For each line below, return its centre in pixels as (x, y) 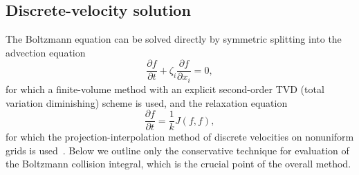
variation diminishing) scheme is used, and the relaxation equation (147, 102)
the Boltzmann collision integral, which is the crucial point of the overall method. (178, 164)
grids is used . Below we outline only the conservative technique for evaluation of (177, 150)
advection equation (46, 52)
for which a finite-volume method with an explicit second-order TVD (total (165, 89)
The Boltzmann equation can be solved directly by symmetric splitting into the (174, 39)
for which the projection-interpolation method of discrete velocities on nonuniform (180, 137)
